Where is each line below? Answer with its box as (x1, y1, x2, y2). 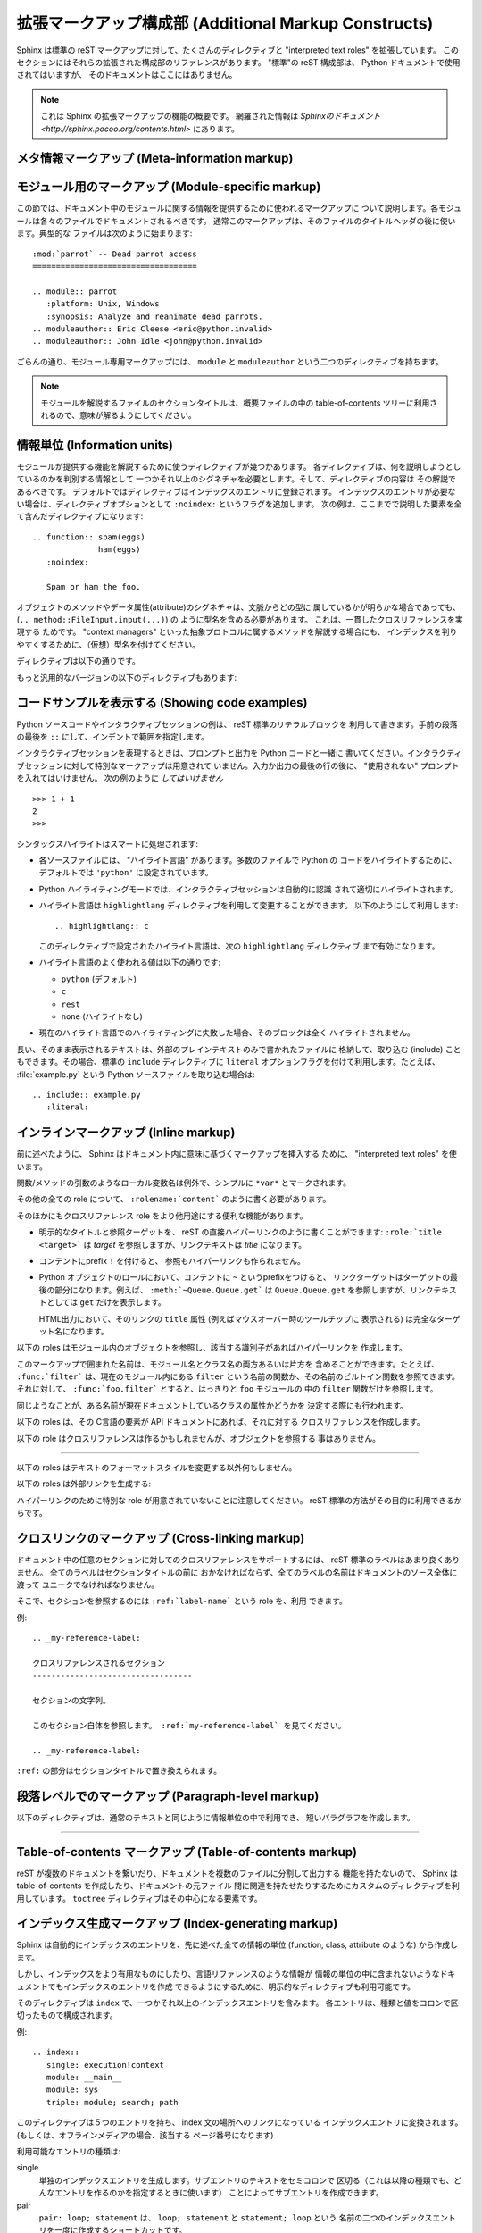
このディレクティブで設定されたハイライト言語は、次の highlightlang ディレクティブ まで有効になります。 (38, 941, 441, 951)
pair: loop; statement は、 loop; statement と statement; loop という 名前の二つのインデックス (38, 2212, 433, 2223)
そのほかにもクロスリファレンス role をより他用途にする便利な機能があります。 (16, 1210, 308, 1221)
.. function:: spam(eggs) (32, 531, 146, 542)
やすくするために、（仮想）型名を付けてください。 (16, 639, 201, 649)
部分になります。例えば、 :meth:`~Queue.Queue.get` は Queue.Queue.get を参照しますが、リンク (54, 1284, 434, 1295)
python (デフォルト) (61, 974, 137, 984)
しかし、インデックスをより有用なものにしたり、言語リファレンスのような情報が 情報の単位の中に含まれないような (16, 1969, 441, 1979)
